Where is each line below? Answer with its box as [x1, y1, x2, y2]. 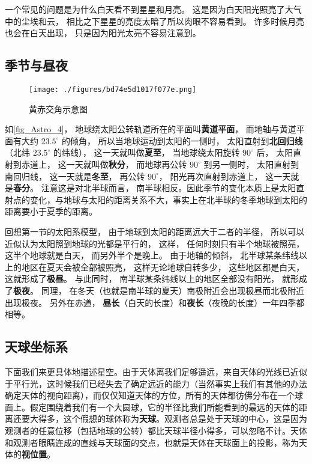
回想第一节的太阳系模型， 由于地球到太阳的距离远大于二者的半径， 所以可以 [5, 225, 305, 237]
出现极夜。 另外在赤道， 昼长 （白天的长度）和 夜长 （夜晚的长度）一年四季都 [5, 296, 305, 308]
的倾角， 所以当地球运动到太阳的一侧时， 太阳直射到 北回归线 [62, 134, 303, 147]
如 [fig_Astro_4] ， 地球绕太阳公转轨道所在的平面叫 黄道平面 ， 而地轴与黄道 [5, 123, 296, 135]
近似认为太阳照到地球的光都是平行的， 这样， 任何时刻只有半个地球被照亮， [5, 237, 305, 249]
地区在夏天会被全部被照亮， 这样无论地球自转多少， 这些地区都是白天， [21, 260, 305, 273]
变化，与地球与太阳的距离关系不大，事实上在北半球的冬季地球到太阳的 [29, 193, 307, 206]
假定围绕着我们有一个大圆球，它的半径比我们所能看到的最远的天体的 [29, 400, 299, 413]
